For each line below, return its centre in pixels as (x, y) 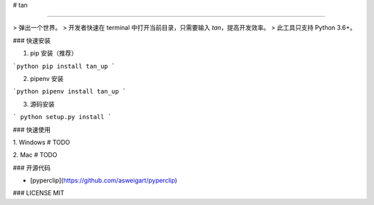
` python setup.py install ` (62, 117)
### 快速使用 (32, 130)
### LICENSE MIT (39, 193)
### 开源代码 (32, 168)
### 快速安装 (32, 40)
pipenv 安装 (47, 78)
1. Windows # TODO (42, 142)
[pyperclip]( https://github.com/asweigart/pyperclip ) (104, 181)
